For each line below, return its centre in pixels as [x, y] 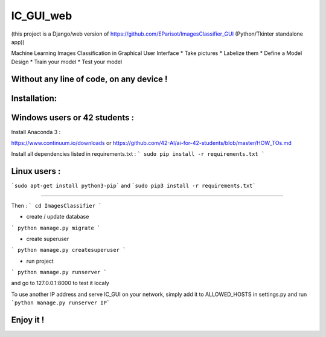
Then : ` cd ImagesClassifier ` [56, 205]
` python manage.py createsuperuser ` [69, 250]
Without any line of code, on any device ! [89, 79]
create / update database [58, 217]
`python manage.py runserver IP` [61, 303]
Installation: [34, 98]
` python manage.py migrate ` [56, 228]
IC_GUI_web [42, 16]
